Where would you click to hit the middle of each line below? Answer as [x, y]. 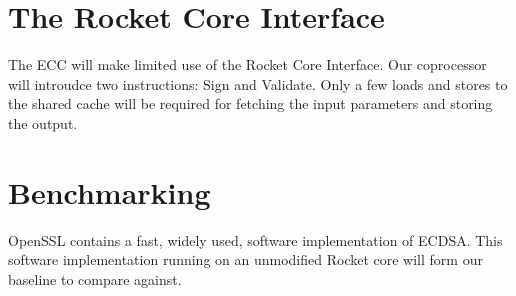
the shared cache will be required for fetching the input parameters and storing [250, 103]
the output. [43, 122]
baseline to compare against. [95, 278]
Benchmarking [109, 191]
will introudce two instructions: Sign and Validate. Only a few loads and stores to [258, 83]
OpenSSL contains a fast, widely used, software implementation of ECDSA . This [255, 239]
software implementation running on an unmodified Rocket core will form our [245, 259]
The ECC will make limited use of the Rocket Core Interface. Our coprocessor [247, 64]
